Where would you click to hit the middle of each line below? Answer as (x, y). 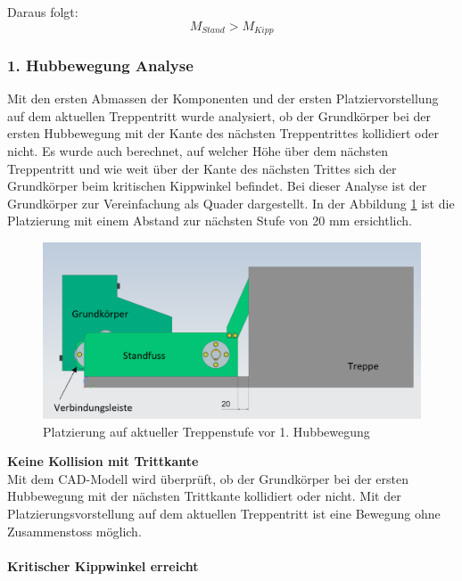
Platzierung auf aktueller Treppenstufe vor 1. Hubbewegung (206, 431)
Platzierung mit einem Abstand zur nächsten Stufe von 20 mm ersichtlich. (210, 221)
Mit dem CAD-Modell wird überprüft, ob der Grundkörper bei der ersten (208, 478)
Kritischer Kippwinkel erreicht (103, 565)
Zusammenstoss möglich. (74, 531)
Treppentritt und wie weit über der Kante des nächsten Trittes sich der (202, 168)
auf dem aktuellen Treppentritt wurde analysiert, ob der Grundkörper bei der (219, 115)
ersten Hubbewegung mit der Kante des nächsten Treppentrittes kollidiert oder (223, 133)
